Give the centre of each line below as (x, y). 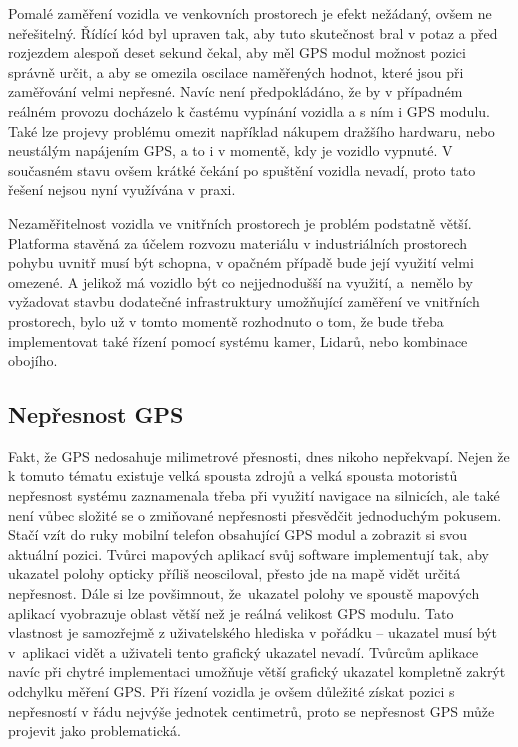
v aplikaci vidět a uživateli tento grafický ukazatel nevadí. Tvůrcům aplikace (243, 651)
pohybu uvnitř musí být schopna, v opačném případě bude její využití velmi (241, 262)
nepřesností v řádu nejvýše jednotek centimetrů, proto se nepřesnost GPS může (251, 710)
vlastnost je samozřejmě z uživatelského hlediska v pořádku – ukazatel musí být (252, 632)
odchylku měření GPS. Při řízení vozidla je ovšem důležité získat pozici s (231, 691)
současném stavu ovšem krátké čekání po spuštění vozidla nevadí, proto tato (242, 169)
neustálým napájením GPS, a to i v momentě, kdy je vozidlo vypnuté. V (230, 150)
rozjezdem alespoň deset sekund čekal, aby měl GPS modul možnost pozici (237, 52)
